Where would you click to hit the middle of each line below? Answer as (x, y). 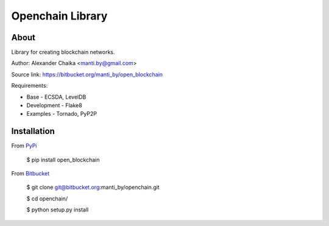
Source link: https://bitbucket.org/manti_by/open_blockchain (87, 74)
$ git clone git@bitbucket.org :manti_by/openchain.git (93, 187)
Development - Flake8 (54, 105)
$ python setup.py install (58, 210)
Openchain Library (59, 16)
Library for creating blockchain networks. (63, 52)
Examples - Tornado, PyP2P (62, 114)
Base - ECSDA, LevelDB (56, 97)
